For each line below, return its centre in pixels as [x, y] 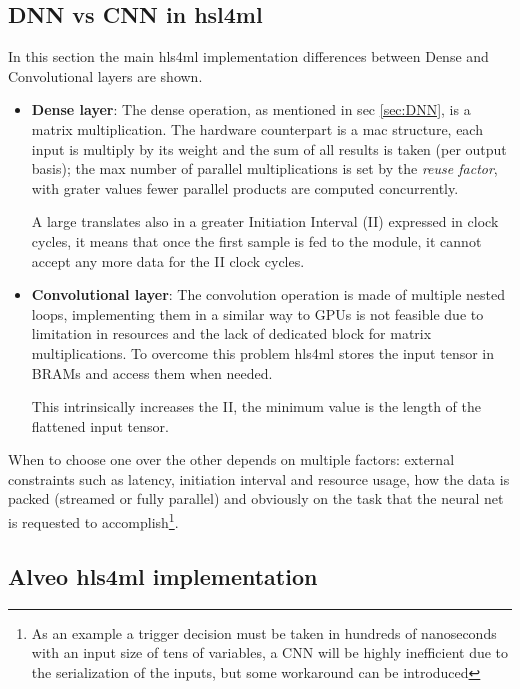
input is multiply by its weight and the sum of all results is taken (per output [269, 148]
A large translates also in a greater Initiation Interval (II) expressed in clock [265, 221]
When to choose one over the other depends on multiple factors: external [231, 459]
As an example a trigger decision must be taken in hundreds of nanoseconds [264, 632]
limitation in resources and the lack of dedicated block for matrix [231, 333]
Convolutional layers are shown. [105, 75]
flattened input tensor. [100, 425]
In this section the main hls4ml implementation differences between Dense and [248, 56]
